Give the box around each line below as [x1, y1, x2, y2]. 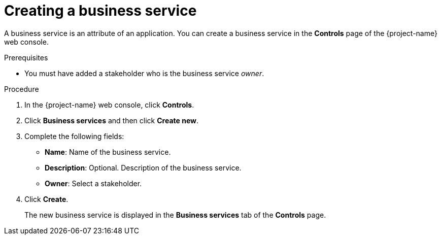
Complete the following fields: [24, 131, 124, 141]
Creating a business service [4, 2, 197, 19]
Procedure [4, 84, 39, 93]
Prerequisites [4, 53, 48, 62]
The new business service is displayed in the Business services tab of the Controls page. [24, 210, 326, 219]
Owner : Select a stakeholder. [45, 179, 142, 188]
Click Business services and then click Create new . [24, 116, 199, 125]
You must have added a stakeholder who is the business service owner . [24, 69, 264, 78]
